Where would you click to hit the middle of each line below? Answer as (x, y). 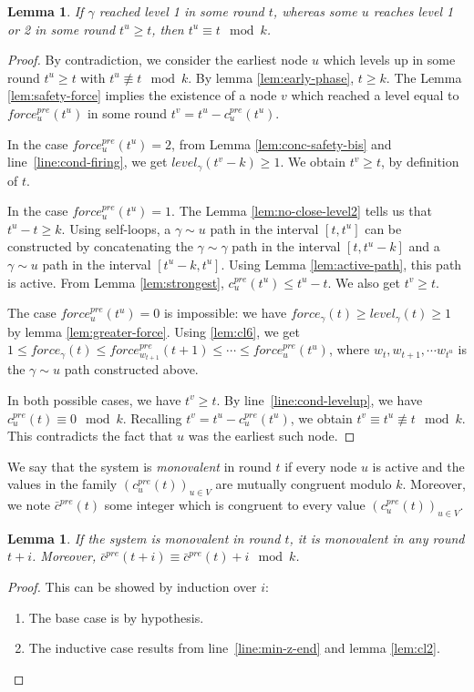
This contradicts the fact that (90, 436)
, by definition (420, 162)
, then (168, 29)
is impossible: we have (225, 313)
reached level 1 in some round (181, 11)
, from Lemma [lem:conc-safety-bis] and (282, 143)
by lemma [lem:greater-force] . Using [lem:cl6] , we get (154, 331)
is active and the (418, 466)
